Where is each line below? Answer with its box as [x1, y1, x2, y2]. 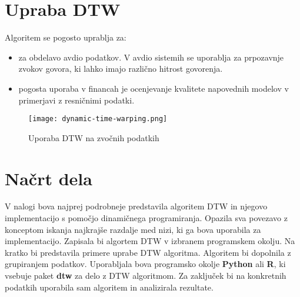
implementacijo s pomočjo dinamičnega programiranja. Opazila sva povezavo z [5, 212, 288, 224]
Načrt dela [5, 166, 92, 190]
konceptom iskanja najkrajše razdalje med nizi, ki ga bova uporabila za [5, 223, 261, 235]
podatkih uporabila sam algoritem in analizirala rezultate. [5, 281, 214, 293]
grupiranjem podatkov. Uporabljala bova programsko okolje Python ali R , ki [5, 258, 286, 270]
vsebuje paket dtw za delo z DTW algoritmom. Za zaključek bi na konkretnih [5, 269, 286, 282]
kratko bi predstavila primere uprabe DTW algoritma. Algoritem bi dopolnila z [5, 246, 291, 258]
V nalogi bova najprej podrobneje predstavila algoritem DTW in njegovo [5, 200, 268, 212]
